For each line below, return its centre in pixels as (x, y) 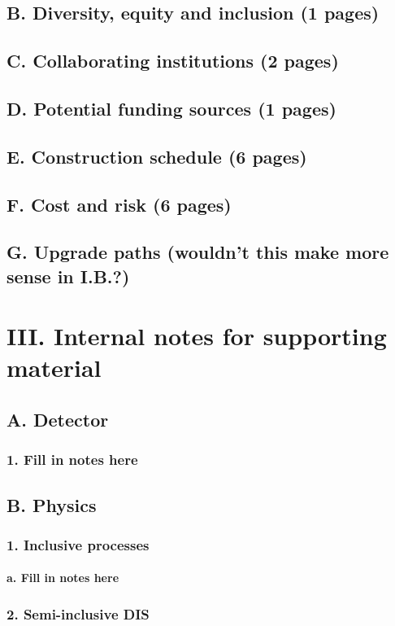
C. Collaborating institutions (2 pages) (173, 61)
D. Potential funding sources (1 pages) (171, 108)
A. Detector (58, 420)
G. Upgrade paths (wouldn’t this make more (198, 252)
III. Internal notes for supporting (197, 336)
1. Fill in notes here (72, 460)
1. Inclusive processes (78, 544)
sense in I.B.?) (68, 276)
